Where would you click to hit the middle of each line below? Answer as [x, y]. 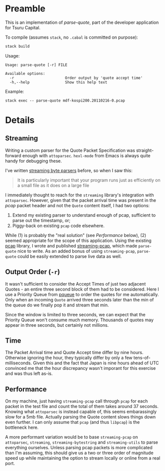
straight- [145, 150]
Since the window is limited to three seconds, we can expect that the [75, 314]
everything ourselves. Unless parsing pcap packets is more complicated [79, 448]
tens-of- [142, 358]
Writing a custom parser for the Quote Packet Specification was [70, 150]
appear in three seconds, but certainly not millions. [57, 325]
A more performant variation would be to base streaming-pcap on [72, 437]
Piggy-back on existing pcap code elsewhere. [58, 226]
